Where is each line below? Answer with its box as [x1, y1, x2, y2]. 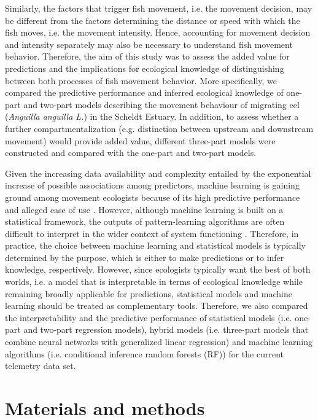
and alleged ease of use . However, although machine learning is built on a [5, 203, 284, 216]
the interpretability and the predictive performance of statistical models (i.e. [5, 311, 292, 324]
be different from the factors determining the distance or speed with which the [5, 14, 300, 26]
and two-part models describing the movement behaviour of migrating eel [23, 98, 300, 111]
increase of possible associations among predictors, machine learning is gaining [5, 179, 300, 192]
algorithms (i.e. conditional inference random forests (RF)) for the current [5, 347, 284, 360]
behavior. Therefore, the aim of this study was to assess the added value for [5, 50, 290, 63]
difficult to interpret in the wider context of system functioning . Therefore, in [5, 227, 299, 239]
